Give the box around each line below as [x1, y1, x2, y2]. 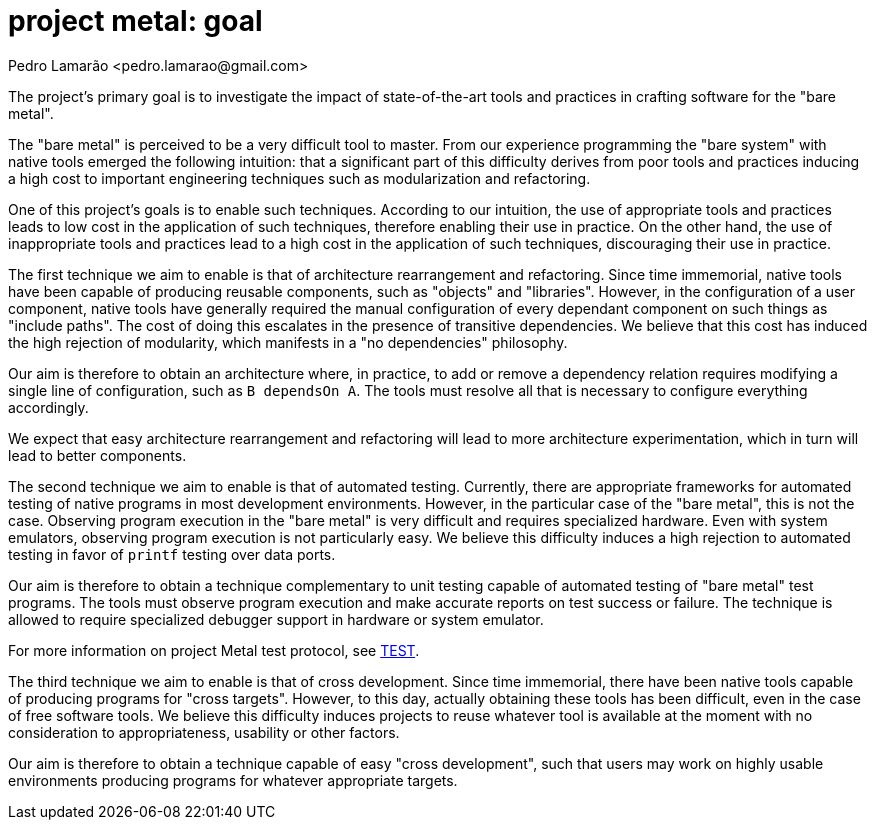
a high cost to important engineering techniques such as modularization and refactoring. [8, 169, 591, 187]
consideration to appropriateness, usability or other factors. [8, 723, 400, 741]
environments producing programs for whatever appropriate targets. [8, 771, 458, 789]
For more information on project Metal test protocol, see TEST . [8, 641, 420, 659]
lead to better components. [8, 446, 187, 464]
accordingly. [8, 398, 89, 416]
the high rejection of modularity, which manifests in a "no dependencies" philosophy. [8, 333, 568, 351]
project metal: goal [8, 4, 263, 38]
